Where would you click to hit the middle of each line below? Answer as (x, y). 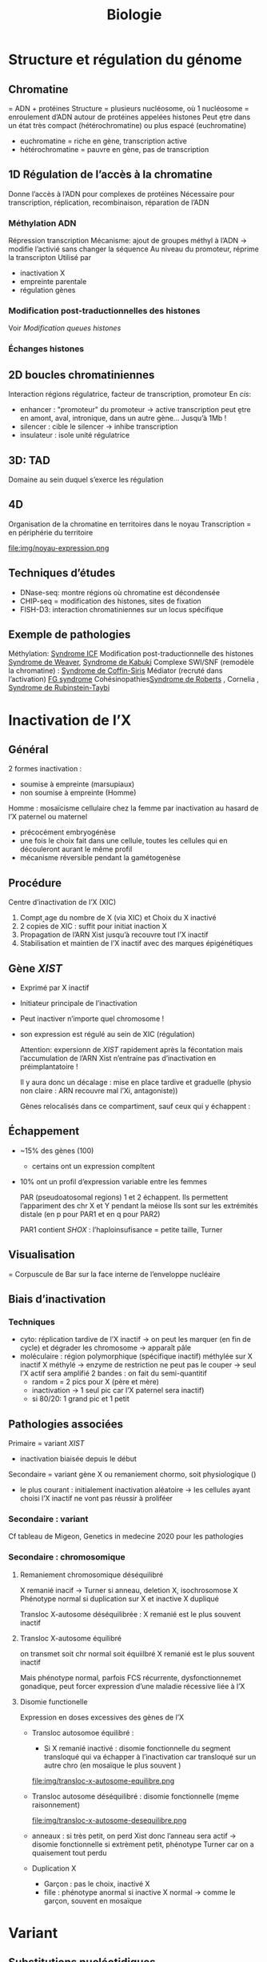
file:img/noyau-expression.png (59, 548)
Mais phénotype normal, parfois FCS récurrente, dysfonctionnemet (130, 1677)
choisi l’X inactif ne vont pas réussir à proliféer (96, 1499)
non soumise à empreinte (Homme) (78, 793)
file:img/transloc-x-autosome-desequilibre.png (109, 1820)
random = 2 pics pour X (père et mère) (96, 1382)
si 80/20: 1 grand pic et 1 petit (80, 1399)
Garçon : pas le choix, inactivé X (97, 1884)
